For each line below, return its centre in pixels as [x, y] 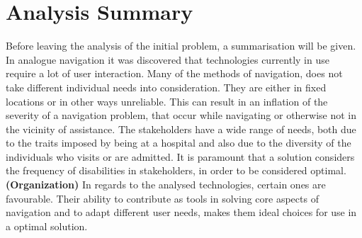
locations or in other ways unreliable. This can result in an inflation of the [167, 101]
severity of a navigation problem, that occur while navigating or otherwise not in [181, 115]
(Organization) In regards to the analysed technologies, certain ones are [166, 185]
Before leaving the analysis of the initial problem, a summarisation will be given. [181, 46]
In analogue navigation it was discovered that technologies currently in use [168, 59]
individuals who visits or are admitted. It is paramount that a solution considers [180, 156]
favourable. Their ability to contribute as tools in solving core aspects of [162, 198]
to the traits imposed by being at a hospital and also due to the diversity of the [179, 143]
